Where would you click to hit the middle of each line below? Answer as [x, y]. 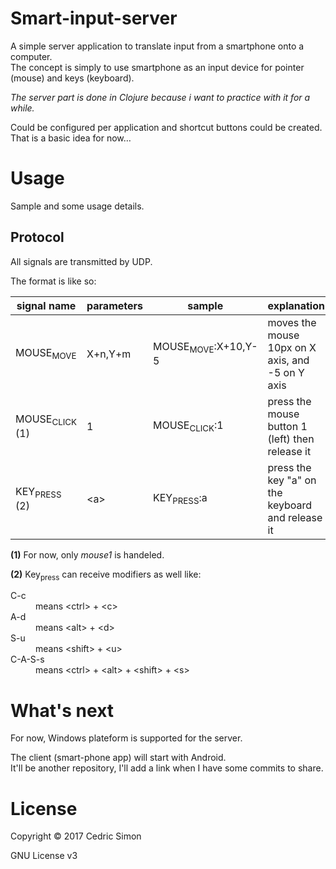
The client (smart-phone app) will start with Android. [118, 758]
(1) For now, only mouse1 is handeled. [87, 554]
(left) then [291, 439]
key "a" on [292, 480]
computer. [31, 56]
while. [22, 108]
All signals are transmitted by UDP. [81, 261]
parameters [114, 305]
